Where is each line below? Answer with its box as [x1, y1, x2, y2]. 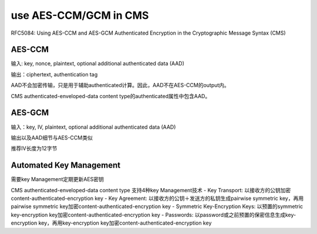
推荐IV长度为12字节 [11, 145, 58, 152]
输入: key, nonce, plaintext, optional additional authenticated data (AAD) [11, 60, 185, 67]
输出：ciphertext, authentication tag [11, 71, 98, 78]
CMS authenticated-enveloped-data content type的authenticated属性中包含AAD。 [11, 92, 211, 99]
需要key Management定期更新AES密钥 [11, 176, 104, 183]
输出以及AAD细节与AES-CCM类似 [11, 134, 93, 141]
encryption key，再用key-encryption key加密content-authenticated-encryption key [11, 219, 212, 226]
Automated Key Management [11, 161, 120, 171]
